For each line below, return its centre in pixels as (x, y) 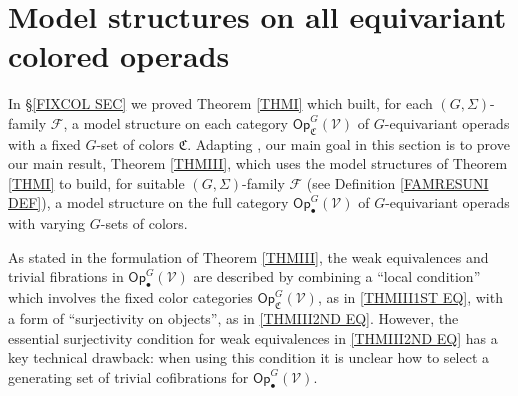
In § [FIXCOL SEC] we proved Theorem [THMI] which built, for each (220, 103)
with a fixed (44, 143)
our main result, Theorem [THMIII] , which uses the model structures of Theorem (258, 163)
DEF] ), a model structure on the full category (148, 202)
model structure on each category (186, 122)
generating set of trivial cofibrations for (128, 376)
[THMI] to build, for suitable (96, 182)
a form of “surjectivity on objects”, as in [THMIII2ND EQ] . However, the (233, 318)
